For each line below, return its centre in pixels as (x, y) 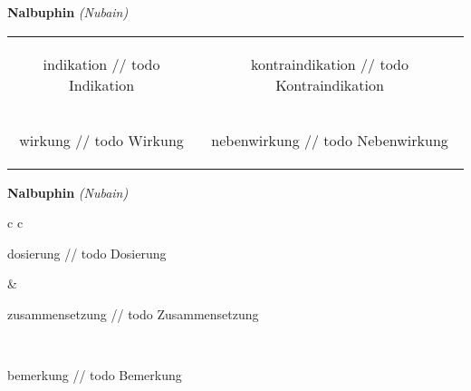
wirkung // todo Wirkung (101, 140)
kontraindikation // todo (330, 64)
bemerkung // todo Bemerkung (95, 375)
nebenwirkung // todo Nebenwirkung (330, 140)
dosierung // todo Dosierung (87, 253)
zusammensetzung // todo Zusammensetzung (133, 313)
